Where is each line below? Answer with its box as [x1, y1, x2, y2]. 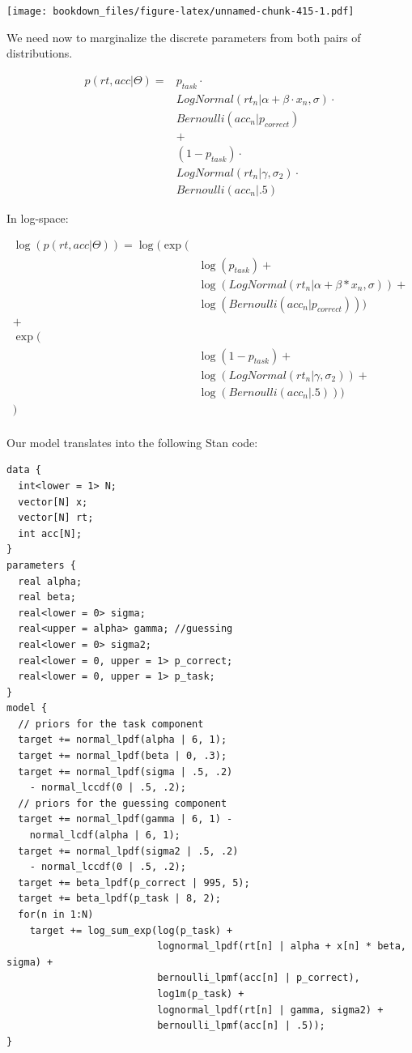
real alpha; [18, 575, 83, 587]
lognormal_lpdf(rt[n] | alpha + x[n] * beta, [157, 940, 406, 953]
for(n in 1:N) [18, 909, 94, 921]
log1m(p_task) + [157, 987, 244, 1000]
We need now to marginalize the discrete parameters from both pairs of [6, 28, 361, 45]
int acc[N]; [18, 527, 83, 539]
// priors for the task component [18, 718, 204, 730]
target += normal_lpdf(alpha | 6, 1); [18, 734, 227, 746]
